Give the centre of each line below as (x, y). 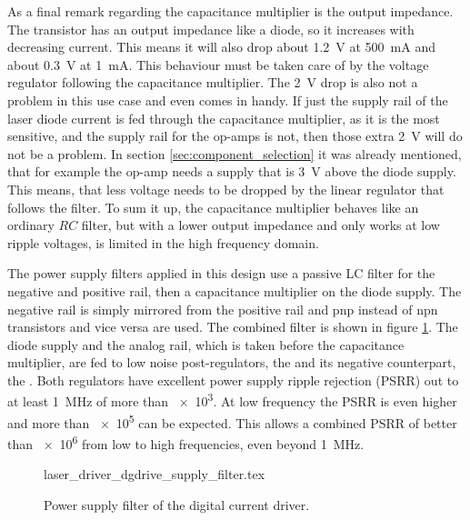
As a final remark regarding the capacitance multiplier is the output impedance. (230, 11)
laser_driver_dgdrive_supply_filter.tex (155, 474)
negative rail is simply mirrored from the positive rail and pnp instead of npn (223, 309)
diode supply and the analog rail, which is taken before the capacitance (206, 344)
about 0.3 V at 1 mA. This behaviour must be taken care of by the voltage (218, 64)
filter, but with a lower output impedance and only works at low (260, 225)
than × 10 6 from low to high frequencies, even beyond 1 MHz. (186, 442)
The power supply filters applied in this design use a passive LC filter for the (221, 273)
